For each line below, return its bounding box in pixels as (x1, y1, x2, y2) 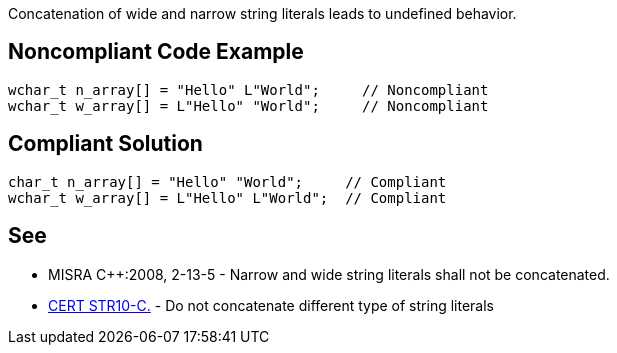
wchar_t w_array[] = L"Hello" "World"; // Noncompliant (8, 97, 489, 114)
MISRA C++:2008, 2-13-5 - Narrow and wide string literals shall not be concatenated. (48, 265, 610, 283)
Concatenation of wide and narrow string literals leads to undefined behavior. (8, 5, 517, 22)
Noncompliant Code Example (8, 39, 304, 65)
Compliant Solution (8, 131, 203, 157)
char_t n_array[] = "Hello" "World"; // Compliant (8, 173, 447, 190)
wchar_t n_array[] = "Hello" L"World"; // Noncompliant (8, 81, 489, 98)
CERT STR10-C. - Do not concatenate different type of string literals (48, 296, 494, 314)
